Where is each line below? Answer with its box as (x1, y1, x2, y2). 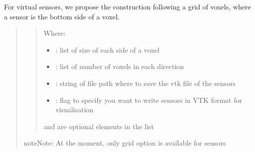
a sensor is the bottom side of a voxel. (4, 11, 120, 21)
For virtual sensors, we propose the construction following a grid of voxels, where (4, 1, 251, 11)
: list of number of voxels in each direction (55, 61, 184, 72)
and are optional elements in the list (43, 121, 154, 131)
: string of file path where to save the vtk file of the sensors (55, 77, 236, 88)
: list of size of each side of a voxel (55, 44, 160, 55)
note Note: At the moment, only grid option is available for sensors (23, 138, 226, 148)
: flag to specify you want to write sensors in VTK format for (55, 94, 242, 105)
